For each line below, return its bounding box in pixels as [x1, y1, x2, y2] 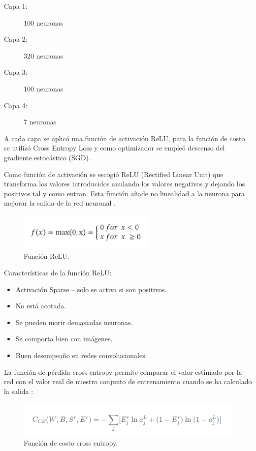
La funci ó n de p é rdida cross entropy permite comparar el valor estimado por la [4, 366, 242, 377]
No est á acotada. [15, 301, 66, 311]
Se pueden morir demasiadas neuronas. [15, 317, 133, 327]
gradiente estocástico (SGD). [4, 152, 91, 162]
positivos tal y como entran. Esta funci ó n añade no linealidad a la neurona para [4, 188, 245, 198]
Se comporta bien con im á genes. [15, 333, 113, 344]
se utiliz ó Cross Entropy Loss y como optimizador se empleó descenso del [4, 143, 225, 153]
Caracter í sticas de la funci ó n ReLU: [4, 268, 112, 278]
